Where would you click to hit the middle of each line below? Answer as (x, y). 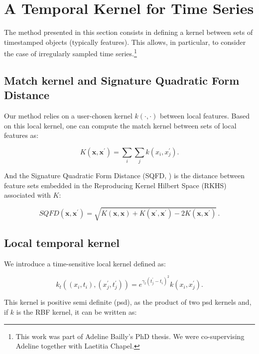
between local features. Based (204, 116)
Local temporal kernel (62, 242)
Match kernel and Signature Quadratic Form (122, 80)
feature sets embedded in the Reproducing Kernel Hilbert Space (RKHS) (115, 185)
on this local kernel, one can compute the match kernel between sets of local (120, 125)
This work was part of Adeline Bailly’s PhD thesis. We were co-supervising (130, 336)
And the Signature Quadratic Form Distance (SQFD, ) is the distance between (124, 176)
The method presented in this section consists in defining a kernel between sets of (129, 32)
